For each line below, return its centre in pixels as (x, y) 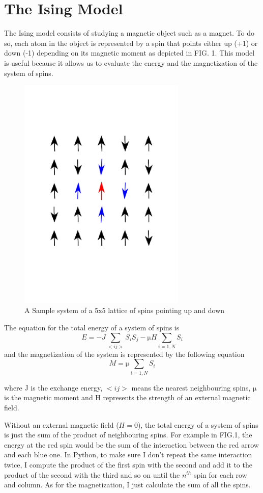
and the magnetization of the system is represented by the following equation (124, 354)
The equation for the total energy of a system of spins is (92, 327)
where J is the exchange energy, (53, 387)
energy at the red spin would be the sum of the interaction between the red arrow (131, 444)
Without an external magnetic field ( (62, 424)
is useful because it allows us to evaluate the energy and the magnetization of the (131, 62)
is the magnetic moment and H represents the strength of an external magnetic (127, 397)
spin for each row (220, 474)
